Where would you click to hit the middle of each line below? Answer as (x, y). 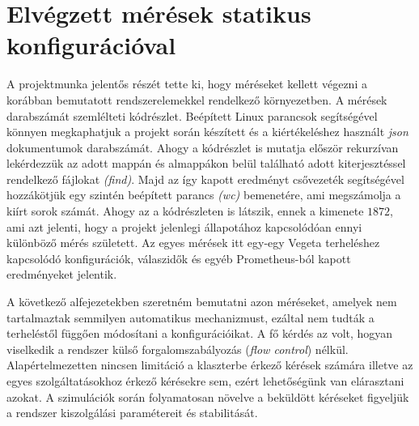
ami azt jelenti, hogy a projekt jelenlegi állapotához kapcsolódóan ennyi (184, 226)
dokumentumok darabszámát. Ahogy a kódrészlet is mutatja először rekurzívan (203, 147)
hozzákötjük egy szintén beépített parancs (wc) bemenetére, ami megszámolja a (204, 195)
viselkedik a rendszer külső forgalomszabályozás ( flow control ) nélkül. (178, 349)
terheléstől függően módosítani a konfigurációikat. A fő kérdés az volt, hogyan (200, 333)
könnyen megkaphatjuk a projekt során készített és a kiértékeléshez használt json (207, 132)
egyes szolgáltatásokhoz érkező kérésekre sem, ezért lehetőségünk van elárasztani (205, 381)
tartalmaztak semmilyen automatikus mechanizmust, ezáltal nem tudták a (190, 317)
